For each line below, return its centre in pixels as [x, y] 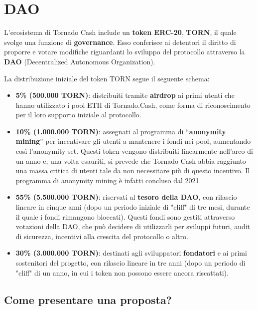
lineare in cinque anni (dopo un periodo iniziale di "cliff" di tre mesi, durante [133, 207]
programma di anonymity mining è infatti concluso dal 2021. [108, 180]
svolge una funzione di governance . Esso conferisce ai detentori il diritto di [120, 42]
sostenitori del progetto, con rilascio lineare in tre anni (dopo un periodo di [130, 263]
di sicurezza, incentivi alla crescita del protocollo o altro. [102, 236]
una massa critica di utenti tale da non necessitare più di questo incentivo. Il [133, 170]
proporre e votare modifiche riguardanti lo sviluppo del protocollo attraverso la [125, 52]
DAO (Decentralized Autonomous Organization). [80, 61]
